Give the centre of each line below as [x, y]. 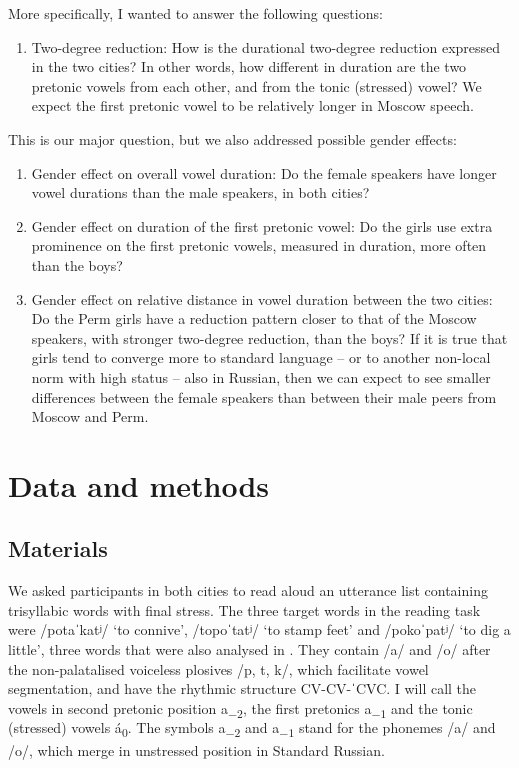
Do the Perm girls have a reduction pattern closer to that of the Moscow [254, 318]
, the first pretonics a [307, 707]
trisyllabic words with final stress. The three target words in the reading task [244, 609]
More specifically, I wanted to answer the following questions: [195, 13]
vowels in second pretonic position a [118, 707]
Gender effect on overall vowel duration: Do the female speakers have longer [264, 172]
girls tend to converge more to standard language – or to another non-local [261, 357]
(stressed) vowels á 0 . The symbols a [117, 729]
